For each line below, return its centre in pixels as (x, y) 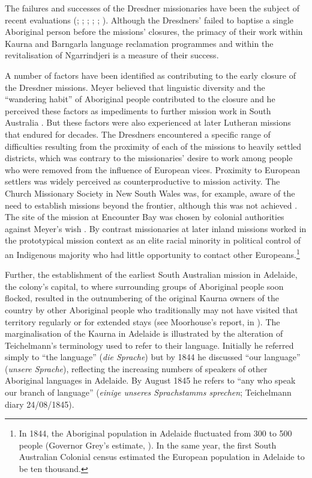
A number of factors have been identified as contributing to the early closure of (150, 75)
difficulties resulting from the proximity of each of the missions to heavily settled (153, 146)
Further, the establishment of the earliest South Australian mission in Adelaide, (151, 274)
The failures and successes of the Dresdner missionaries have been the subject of (152, 8)
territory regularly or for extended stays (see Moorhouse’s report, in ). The (142, 321)
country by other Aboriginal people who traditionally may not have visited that (151, 309)
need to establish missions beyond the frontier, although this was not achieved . (151, 205)
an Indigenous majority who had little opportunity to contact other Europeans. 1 (152, 253)
